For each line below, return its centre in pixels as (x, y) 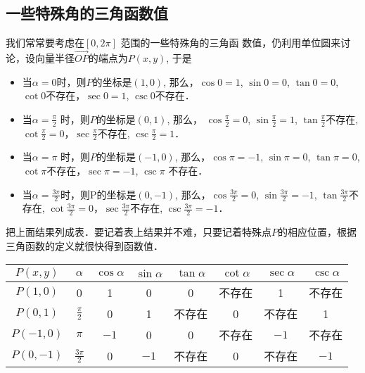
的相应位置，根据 (317, 232)
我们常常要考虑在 (45, 43)
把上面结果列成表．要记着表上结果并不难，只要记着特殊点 (139, 232)
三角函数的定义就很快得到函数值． (84, 245)
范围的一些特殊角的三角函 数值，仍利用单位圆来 (231, 43)
